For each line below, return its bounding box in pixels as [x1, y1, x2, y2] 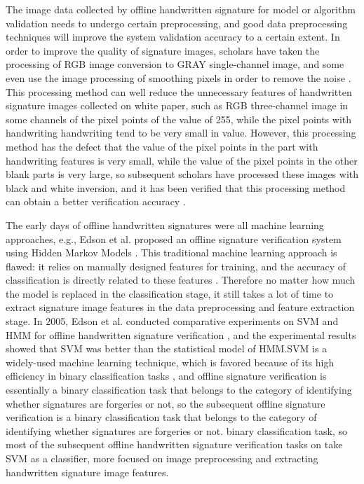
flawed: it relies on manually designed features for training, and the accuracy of [6, 258, 346, 273]
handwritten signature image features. [6, 464, 169, 479]
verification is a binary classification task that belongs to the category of [6, 410, 317, 424]
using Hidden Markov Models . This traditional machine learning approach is [6, 245, 337, 260]
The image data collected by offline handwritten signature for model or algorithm [6, 2, 356, 16]
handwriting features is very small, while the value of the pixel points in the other [6, 153, 358, 167]
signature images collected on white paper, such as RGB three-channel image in [6, 98, 349, 113]
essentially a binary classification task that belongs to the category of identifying [6, 382, 352, 397]
